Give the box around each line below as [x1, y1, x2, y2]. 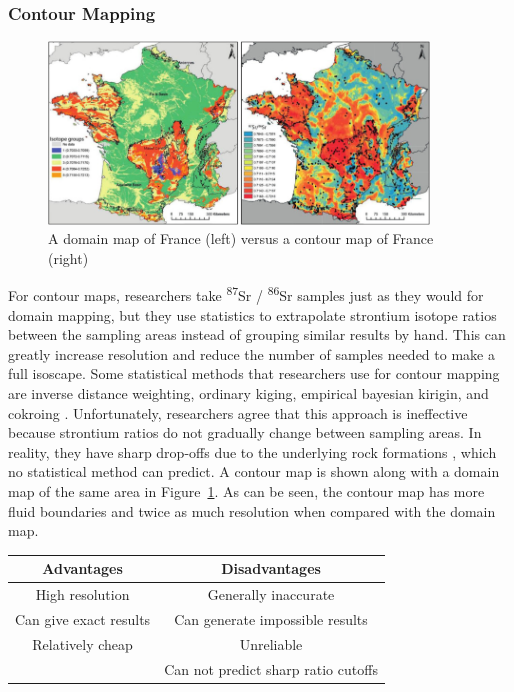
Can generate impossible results [174, 608, 368, 629]
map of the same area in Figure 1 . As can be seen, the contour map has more [8, 481, 485, 502]
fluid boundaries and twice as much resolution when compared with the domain [8, 500, 496, 521]
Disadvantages [221, 558, 321, 579]
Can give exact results [15, 608, 151, 629]
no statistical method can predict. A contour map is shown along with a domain [8, 461, 500, 482]
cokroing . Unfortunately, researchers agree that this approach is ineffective [8, 402, 468, 423]
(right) [48, 247, 89, 268]
